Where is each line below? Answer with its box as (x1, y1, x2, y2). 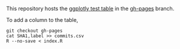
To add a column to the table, (6, 17, 78, 23)
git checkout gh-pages (6, 28, 63, 34)
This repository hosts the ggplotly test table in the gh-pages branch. (6, 5, 175, 12)
